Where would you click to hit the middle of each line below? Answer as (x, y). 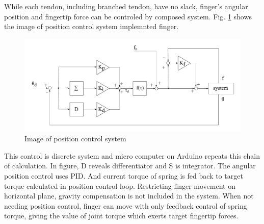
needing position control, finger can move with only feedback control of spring (126, 205)
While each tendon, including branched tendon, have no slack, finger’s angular (126, 6)
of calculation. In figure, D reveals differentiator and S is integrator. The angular (130, 166)
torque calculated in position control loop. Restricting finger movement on (120, 185)
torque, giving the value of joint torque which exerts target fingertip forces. (121, 216)
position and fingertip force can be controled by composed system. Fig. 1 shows (128, 16)
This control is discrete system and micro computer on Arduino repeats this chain (132, 155)
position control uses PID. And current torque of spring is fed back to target (124, 175)
